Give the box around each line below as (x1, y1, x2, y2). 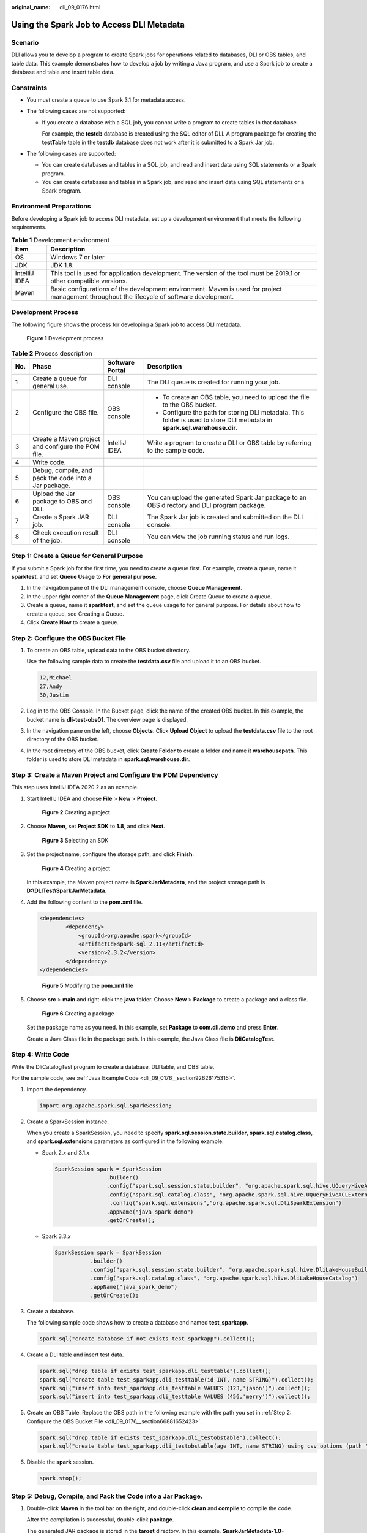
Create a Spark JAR (32, 513, 89, 521)
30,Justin (39, 692, 69, 698)
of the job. (32, 536, 62, 545)
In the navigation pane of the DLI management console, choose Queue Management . (26, 584, 243, 592)
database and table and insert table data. (11, 68, 115, 75)
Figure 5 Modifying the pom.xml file (42, 982, 134, 990)
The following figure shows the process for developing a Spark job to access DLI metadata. (11, 321, 242, 328)
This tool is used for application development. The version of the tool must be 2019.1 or (50, 269, 301, 277)
